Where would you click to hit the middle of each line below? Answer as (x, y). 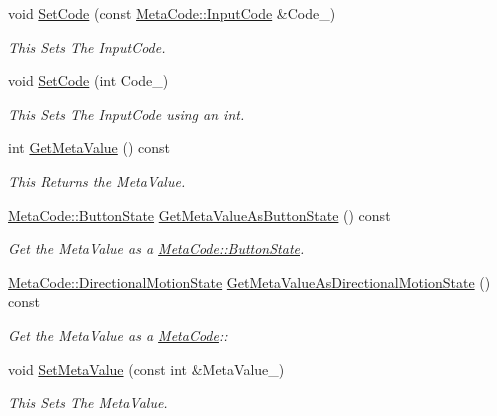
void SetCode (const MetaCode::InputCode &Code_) (172, 13)
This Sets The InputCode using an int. (126, 113)
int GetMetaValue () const (89, 147)
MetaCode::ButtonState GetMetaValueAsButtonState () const (199, 214)
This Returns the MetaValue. (97, 180)
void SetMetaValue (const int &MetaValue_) (146, 368)
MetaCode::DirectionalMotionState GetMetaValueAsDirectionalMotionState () (249, 281)
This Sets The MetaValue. (88, 402)
